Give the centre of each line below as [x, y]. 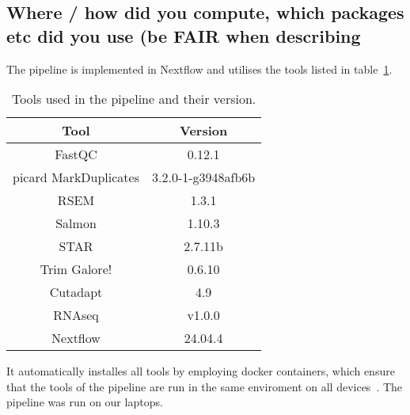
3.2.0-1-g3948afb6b [203, 177]
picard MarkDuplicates [76, 177]
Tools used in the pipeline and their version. [134, 99]
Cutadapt [76, 292]
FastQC [76, 154]
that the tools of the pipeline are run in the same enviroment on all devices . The [205, 386]
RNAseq [76, 315]
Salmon [76, 223]
